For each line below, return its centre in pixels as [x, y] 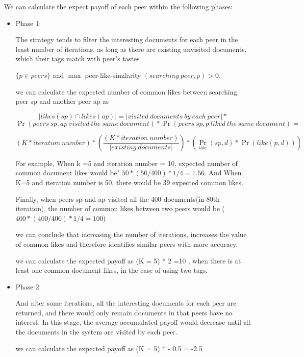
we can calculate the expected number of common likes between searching [126, 91]
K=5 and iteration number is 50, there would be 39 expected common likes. [129, 182]
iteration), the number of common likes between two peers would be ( [120, 208]
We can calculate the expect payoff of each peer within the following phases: [118, 6]
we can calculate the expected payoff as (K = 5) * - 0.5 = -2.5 [109, 348]
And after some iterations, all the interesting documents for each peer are [126, 303]
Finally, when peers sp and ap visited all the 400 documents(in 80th [118, 199]
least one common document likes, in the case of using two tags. [112, 270]
